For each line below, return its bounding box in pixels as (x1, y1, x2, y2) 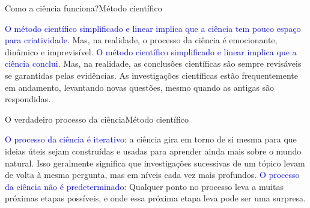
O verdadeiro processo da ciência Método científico (5, 112, 189, 125)
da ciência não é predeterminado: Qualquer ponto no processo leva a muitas (5, 180, 284, 192)
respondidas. (5, 93, 51, 105)
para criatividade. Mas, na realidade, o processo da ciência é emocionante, (5, 34, 278, 46)
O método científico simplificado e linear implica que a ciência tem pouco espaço (5, 22, 301, 34)
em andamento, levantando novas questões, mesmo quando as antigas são (5, 81, 275, 93)
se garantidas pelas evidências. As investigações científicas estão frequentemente (5, 69, 298, 81)
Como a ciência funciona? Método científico (5, 2, 162, 14)
